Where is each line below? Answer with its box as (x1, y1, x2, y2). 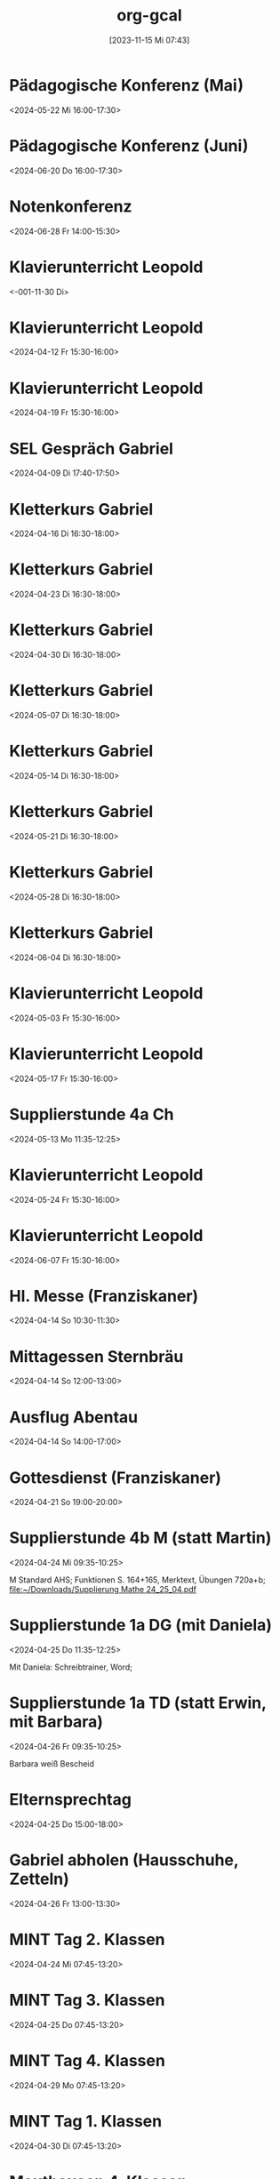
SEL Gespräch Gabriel (9, 438, 173, 459)
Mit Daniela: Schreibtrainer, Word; (9, 1662, 133, 1672)
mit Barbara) (9, 1712, 104, 1732)
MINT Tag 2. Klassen (9, 1930, 166, 1950)
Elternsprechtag (9, 1790, 132, 1810)
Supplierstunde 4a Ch (9, 1104, 175, 1125)
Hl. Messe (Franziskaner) (9, 1286, 199, 1306)
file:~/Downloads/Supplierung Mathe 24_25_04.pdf (9, 1584, 197, 1595)
